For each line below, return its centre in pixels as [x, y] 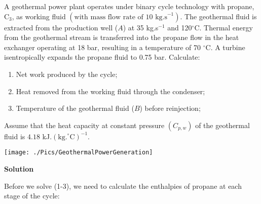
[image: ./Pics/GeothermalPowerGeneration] [79, 153]
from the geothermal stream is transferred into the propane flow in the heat [122, 37]
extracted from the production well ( [61, 27]
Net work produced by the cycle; [67, 74]
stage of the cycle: [32, 196]
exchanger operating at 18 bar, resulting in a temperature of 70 [103, 47]
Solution [19, 169]
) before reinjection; [170, 108]
